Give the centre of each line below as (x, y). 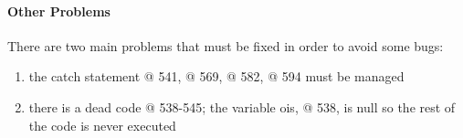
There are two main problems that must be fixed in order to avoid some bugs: (226, 45)
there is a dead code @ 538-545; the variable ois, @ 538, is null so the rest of (242, 106)
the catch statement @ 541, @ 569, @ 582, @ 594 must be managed (216, 76)
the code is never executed (102, 125)
